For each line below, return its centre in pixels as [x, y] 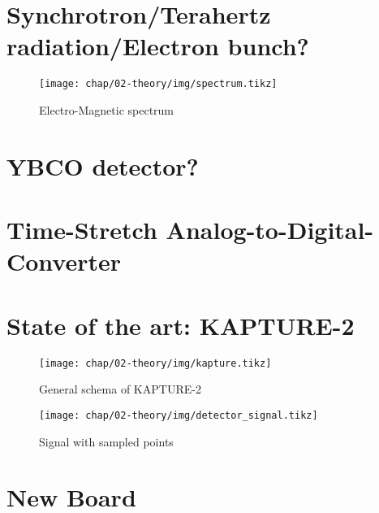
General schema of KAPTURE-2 [120, 389]
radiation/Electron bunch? [158, 46]
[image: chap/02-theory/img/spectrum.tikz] [158, 84]
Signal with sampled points [106, 441]
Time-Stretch [82, 230]
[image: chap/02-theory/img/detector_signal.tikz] [179, 415]
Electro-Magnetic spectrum [107, 109]
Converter [64, 261]
